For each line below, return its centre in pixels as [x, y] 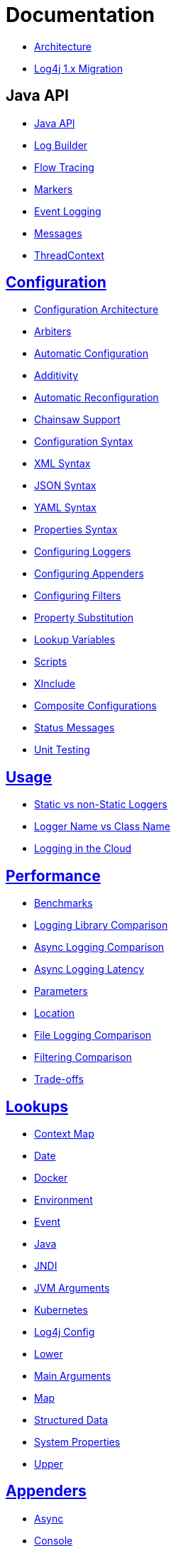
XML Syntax [62, 464]
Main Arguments [73, 1375]
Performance [53, 876]
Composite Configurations [95, 706]
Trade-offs [59, 1079]
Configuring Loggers [83, 552]
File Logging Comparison [93, 1035]
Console [54, 1540]
